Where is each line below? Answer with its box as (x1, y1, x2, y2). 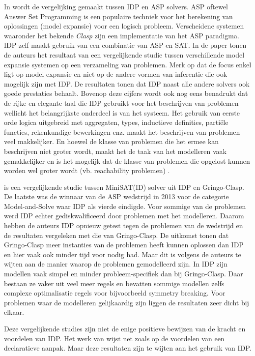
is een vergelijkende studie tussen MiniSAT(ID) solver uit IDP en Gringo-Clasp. (4, 181, 244, 192)
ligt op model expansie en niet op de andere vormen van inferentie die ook (4, 69, 227, 79)
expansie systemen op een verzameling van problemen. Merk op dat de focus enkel (4, 59, 252, 69)
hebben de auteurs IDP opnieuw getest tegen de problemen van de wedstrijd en (4, 220, 243, 231)
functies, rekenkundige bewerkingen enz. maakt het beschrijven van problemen (4, 126, 240, 137)
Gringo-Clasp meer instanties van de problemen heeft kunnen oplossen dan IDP (4, 239, 244, 250)
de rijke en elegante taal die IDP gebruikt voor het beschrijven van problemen (4, 97, 239, 108)
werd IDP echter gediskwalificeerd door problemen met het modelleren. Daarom (4, 210, 244, 221)
